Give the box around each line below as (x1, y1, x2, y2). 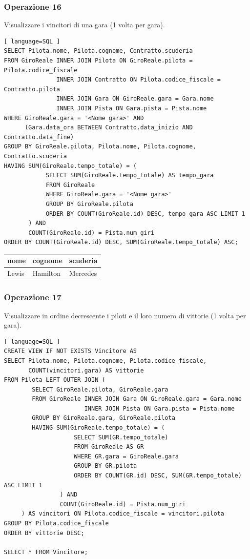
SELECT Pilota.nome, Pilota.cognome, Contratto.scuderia (4, 47, 193, 55)
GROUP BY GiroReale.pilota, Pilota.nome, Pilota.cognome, (4, 143, 196, 150)
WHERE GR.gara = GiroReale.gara (74, 453, 179, 460)
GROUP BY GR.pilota (74, 462, 137, 470)
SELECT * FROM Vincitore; (4, 548, 88, 556)
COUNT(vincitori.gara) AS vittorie (28, 367, 144, 374)
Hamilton (32, 268, 61, 278)
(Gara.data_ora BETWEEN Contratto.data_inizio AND (24, 124, 193, 131)
